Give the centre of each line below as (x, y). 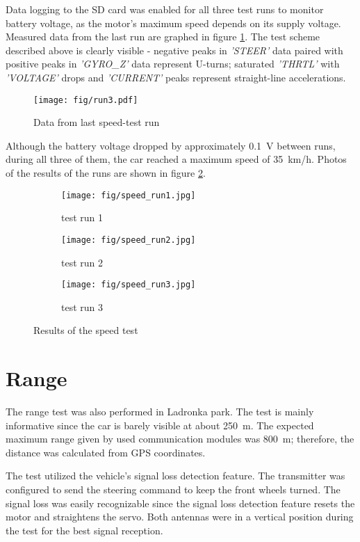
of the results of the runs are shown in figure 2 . (106, 173)
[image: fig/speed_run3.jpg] (129, 285)
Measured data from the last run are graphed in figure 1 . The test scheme (163, 37)
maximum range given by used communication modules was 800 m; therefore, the (180, 439)
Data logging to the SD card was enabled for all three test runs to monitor (165, 9)
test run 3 (82, 306)
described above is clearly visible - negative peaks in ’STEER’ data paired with (174, 50)
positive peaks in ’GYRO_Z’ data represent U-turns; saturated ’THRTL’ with (173, 64)
